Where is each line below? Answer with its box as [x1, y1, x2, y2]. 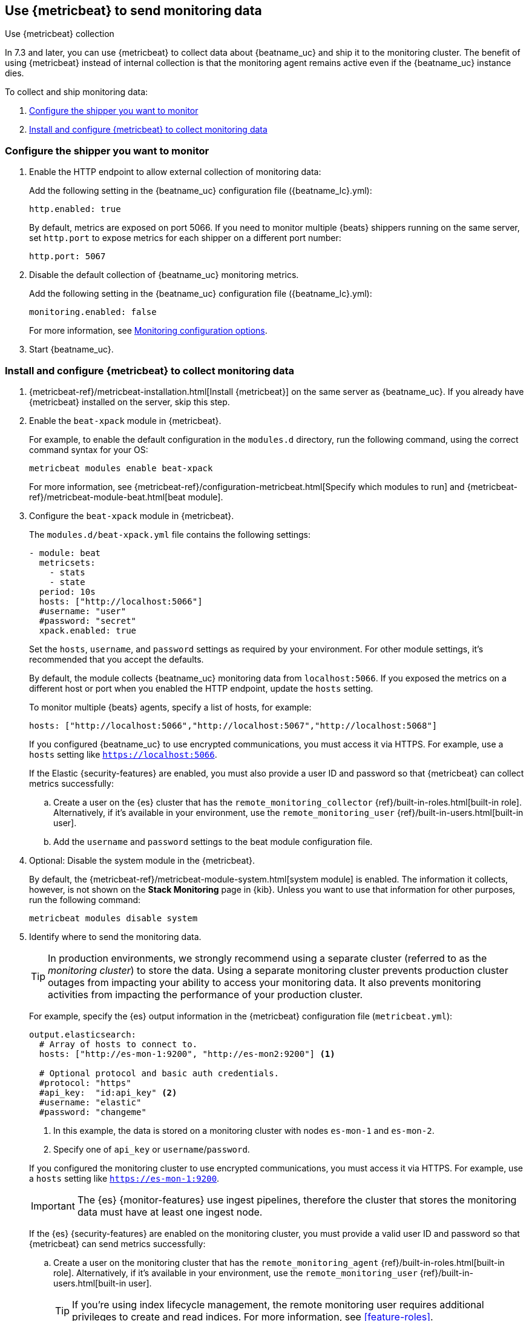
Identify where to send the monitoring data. [29, 931, 202, 942]
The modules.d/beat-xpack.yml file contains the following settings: [29, 529, 310, 540]
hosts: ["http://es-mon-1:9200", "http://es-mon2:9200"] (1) [39, 1048, 335, 1059]
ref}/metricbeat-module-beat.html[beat [29, 491, 186, 502]
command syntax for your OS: [29, 444, 148, 455]
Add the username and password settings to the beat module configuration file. [53, 836, 373, 847]
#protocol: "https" [39, 1078, 131, 1088]
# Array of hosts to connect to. [39, 1039, 198, 1049]
